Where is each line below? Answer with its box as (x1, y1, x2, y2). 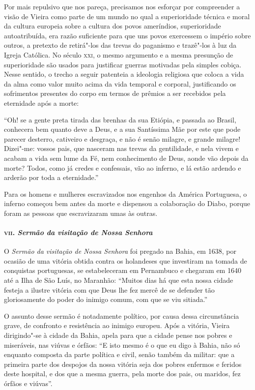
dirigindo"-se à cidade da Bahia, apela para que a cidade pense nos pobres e (4, 330, 232, 340)
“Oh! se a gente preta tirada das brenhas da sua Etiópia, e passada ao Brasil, (4, 114, 236, 124)
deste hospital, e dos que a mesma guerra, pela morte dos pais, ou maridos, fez (4, 368, 241, 379)
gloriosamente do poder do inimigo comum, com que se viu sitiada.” (4, 294, 208, 304)
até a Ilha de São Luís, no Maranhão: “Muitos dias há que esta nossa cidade (4, 275, 233, 285)
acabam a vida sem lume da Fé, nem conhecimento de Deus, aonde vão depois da (4, 152, 249, 163)
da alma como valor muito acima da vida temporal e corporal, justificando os (4, 78, 236, 89)
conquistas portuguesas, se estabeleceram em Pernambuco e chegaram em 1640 (4, 265, 241, 275)
